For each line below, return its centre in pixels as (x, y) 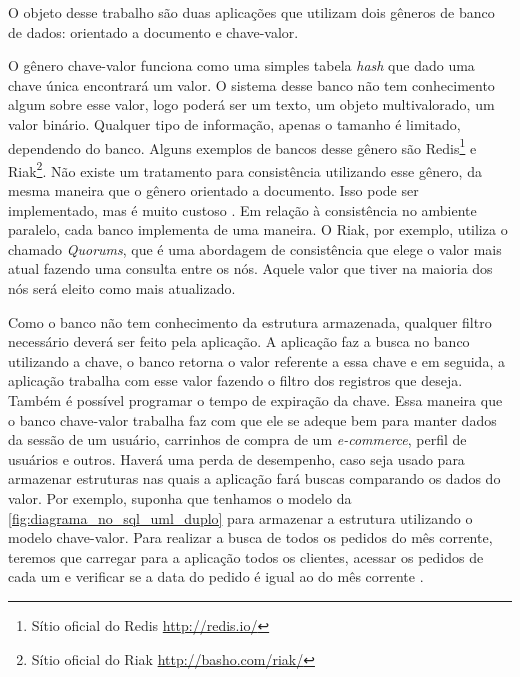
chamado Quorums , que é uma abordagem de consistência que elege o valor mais (255, 248)
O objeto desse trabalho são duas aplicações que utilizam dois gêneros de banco (251, 12)
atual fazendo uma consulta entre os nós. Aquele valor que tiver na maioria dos (250, 268)
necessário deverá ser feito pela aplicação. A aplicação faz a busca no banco (239, 341)
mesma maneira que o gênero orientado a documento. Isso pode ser (213, 190)
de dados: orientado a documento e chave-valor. (153, 31)
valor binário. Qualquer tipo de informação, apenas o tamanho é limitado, (234, 123)
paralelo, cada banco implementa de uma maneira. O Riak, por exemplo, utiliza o (258, 229)
